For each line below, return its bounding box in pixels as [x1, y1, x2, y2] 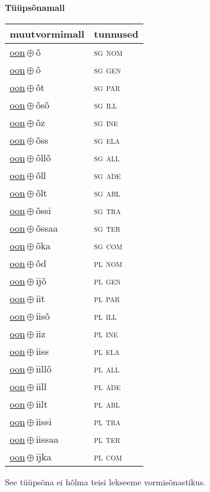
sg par [94, 79, 120, 94]
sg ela [94, 132, 120, 147]
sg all [94, 150, 120, 164]
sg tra [94, 203, 121, 217]
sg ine [94, 115, 119, 129]
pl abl [94, 396, 120, 411]
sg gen [94, 62, 121, 76]
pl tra [94, 414, 121, 428]
